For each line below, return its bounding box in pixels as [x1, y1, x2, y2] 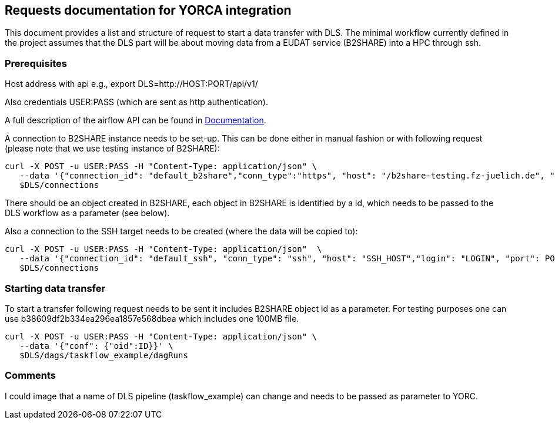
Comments [5, 369, 56, 382]
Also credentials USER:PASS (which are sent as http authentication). [5, 97, 268, 107]
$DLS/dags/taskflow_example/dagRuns [19, 350, 188, 360]
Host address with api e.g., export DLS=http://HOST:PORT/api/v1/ [5, 79, 258, 89]
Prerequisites [5, 57, 67, 69]
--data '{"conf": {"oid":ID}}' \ [19, 341, 173, 351]
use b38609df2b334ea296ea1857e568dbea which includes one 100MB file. [5, 313, 299, 324]
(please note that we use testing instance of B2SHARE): [5, 143, 220, 154]
